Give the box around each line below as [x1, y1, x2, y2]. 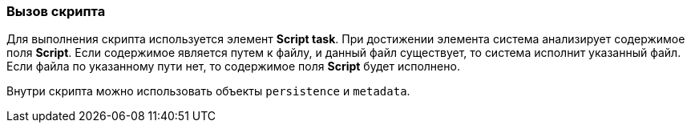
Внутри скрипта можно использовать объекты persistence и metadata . [6, 84, 410, 99]
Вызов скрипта [6, 3, 106, 19]
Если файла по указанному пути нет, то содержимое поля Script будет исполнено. [6, 59, 460, 74]
